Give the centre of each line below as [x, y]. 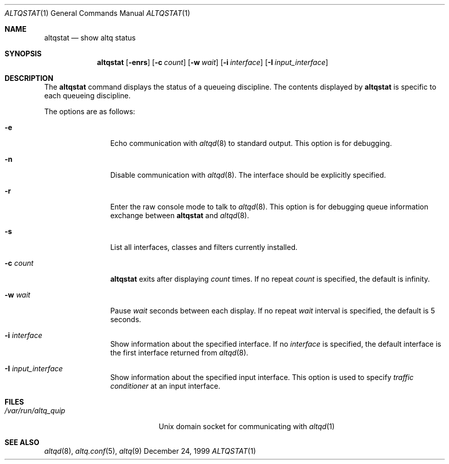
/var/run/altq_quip [35, 410]
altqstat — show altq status [90, 38]
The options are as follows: [90, 111]
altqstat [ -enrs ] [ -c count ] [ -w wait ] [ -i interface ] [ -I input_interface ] [212, 62]
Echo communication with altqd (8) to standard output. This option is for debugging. [251, 143]
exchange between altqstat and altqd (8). [180, 215]
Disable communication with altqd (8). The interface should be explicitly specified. [248, 175]
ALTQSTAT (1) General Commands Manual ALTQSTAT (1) [98, 13]
